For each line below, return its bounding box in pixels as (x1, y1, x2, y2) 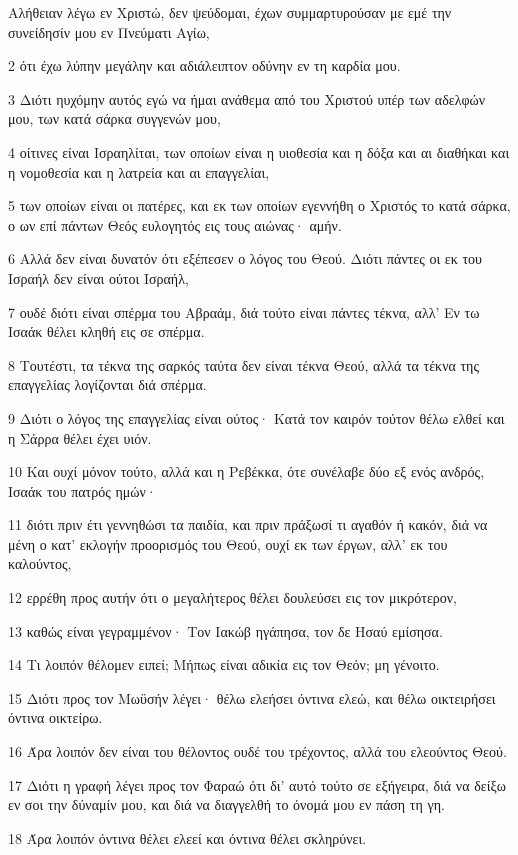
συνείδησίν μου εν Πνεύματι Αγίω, (8, 21, 210, 42)
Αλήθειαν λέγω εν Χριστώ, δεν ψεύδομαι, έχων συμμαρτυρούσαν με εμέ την (8, 2, 452, 22)
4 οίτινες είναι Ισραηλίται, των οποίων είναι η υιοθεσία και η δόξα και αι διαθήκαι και (8, 141, 510, 162)
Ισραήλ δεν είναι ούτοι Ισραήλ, (8, 267, 189, 288)
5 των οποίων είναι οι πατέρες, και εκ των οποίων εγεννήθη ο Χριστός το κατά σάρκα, (8, 195, 511, 216)
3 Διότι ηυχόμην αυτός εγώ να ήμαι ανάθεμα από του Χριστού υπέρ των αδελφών (8, 88, 486, 109)
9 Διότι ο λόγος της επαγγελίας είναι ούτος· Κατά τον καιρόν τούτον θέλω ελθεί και (8, 407, 505, 428)
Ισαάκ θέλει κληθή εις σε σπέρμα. (8, 321, 205, 342)
